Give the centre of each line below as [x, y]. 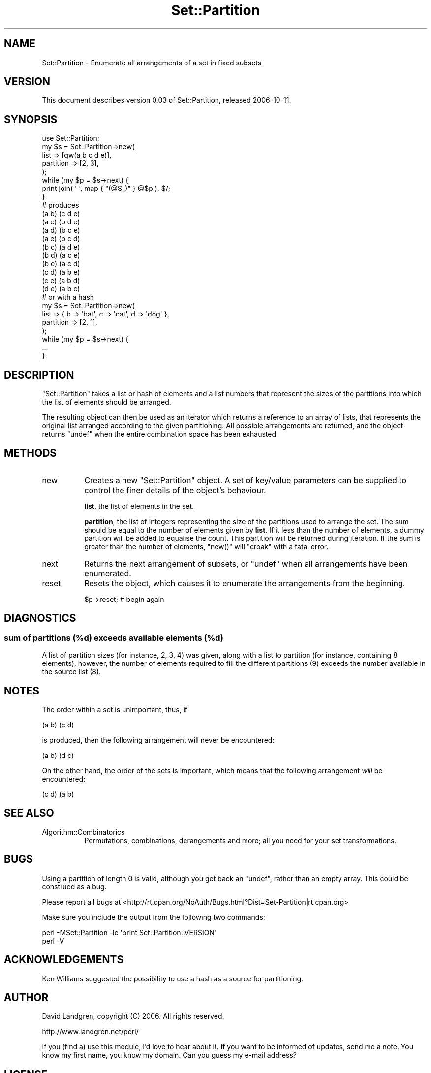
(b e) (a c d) [61, 264]
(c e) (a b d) [61, 281]
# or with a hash [68, 297]
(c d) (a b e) [61, 272]
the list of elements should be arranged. [107, 402]
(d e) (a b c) [61, 289]
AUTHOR [26, 997]
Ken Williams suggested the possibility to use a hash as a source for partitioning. [173, 978]
